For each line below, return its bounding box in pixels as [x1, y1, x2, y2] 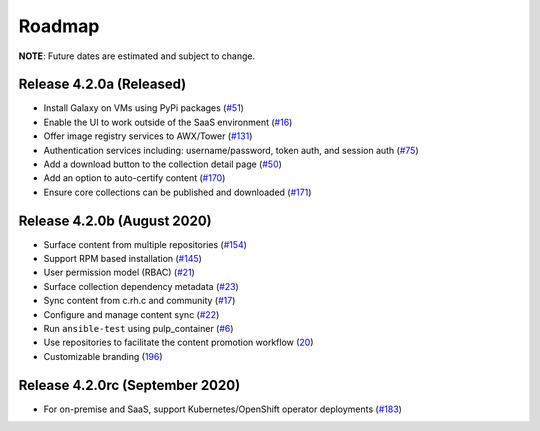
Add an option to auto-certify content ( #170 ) [43, 172, 226, 184]
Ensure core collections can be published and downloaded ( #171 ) [43, 186, 312, 198]
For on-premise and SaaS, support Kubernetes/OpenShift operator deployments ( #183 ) [43, 403, 402, 415]
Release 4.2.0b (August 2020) [18, 212, 212, 229]
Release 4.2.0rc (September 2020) [18, 376, 241, 394]
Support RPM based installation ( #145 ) [43, 253, 202, 265]
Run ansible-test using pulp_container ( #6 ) [43, 323, 234, 335]
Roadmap [18, 15, 100, 37]
